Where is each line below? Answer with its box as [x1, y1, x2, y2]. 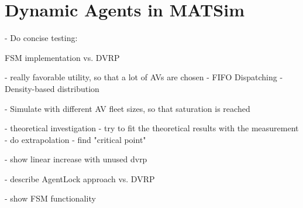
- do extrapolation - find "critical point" [5, 133, 146, 145]
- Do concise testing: [5, 32, 78, 44]
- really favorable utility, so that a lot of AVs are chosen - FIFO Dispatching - [5, 71, 283, 83]
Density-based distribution [5, 82, 99, 94]
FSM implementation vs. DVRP [5, 51, 120, 63]
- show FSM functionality [5, 192, 96, 204]
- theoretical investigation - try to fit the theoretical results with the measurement [5, 122, 299, 134]
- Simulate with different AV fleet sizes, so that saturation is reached [5, 102, 250, 114]
